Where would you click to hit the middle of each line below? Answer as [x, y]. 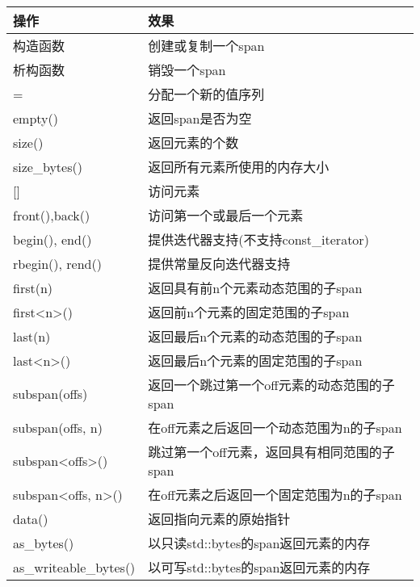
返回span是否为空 [200, 118]
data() [31, 518]
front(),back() [52, 215]
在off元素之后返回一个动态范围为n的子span [275, 428]
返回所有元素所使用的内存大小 [239, 167]
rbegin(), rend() [57, 263]
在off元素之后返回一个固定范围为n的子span [275, 495]
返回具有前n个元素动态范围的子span [255, 288]
